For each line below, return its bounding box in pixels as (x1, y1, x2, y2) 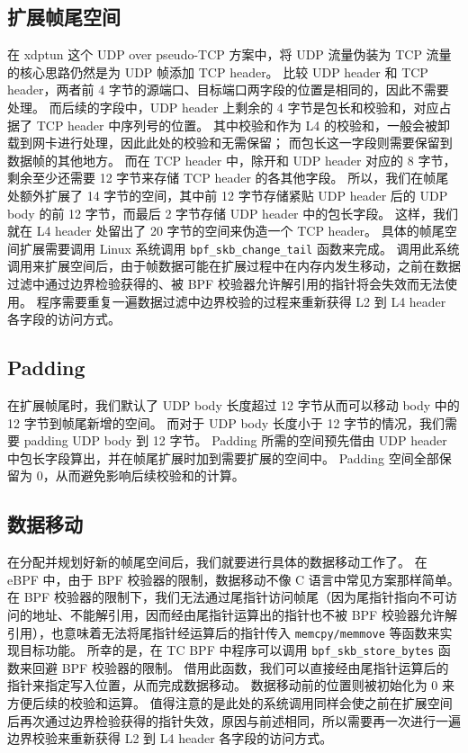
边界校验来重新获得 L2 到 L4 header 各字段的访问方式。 (7, 729, 333, 748)
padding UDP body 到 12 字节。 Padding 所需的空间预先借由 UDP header (23, 431, 447, 450)
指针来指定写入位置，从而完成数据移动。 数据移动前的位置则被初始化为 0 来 (7, 676, 454, 695)
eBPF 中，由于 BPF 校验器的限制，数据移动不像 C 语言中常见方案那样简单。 (7, 569, 460, 588)
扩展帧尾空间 (7, 3, 121, 31)
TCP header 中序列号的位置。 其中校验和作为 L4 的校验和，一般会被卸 (36, 115, 450, 134)
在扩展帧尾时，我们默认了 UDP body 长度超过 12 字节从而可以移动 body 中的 (7, 395, 460, 414)
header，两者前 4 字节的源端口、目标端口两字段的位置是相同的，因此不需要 (7, 80, 449, 99)
